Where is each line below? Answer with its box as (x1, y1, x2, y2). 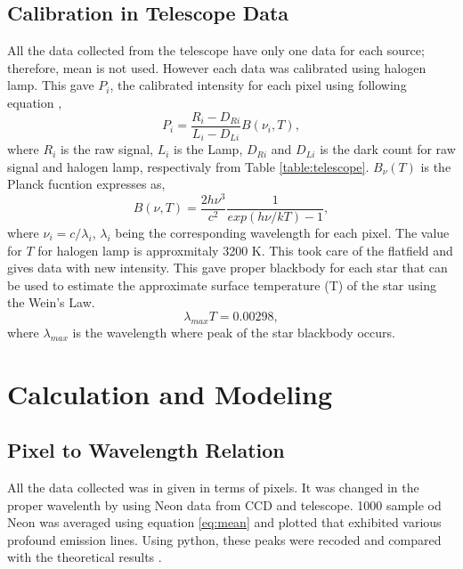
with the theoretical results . (7, 548, 162, 566)
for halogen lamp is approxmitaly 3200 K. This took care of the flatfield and (37, 240, 453, 259)
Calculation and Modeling (7, 375, 333, 411)
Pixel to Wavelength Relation (7, 436, 285, 464)
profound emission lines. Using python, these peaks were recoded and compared (7, 530, 442, 549)
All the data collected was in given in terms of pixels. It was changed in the (7, 477, 419, 496)
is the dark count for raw (320, 140, 456, 159)
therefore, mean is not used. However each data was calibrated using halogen (7, 58, 426, 77)
